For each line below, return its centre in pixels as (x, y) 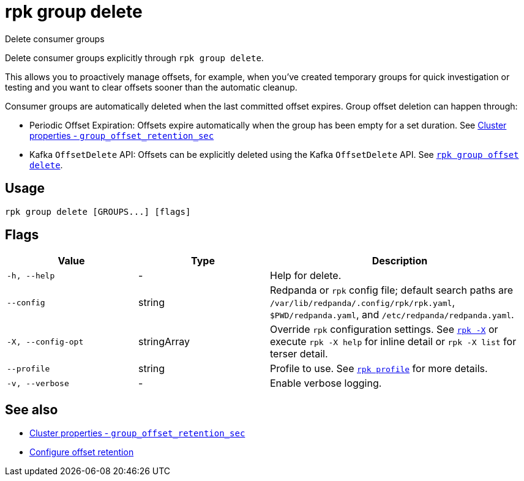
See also (32, 409)
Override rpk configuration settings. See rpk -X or (384, 330)
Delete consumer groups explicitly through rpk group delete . (134, 58)
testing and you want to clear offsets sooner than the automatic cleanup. (151, 87)
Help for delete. (306, 276)
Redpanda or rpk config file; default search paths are (392, 290)
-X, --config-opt (45, 341)
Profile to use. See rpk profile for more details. (379, 369)
